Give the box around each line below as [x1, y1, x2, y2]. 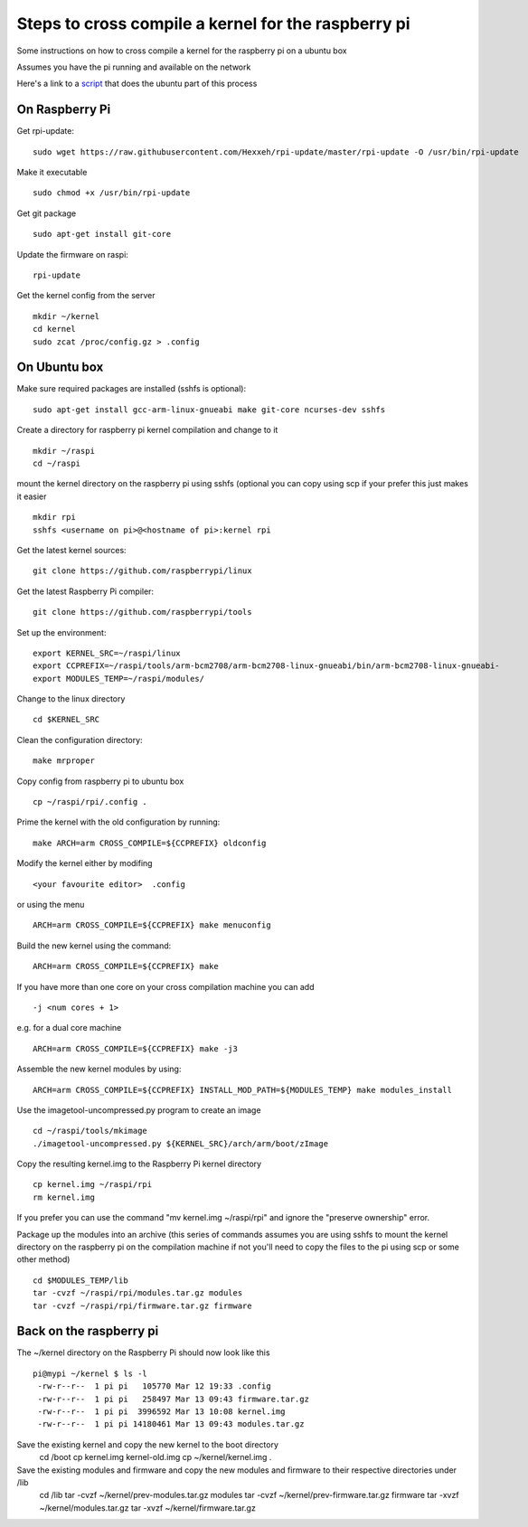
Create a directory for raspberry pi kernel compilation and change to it [16, 425, 278, 436]
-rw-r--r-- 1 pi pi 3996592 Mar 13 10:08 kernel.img [37, 1407, 286, 1417]
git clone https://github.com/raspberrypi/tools [33, 607, 252, 617]
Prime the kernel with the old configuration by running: [16, 816, 221, 827]
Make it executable [16, 167, 88, 178]
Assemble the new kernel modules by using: [16, 1063, 182, 1075]
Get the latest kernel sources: [16, 544, 127, 555]
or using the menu [16, 899, 85, 910]
